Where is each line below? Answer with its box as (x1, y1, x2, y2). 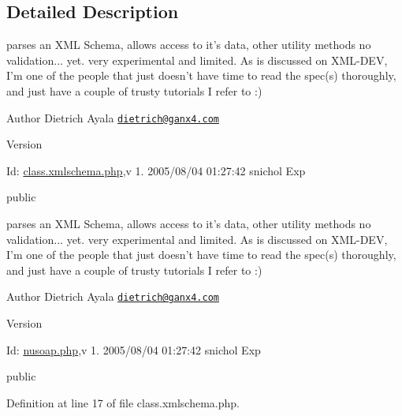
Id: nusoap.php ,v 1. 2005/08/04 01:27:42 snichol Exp (6, 341, 261, 358)
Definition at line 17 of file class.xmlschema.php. (6, 394, 240, 410)
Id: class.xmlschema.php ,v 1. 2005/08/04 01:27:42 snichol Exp (6, 162, 306, 178)
